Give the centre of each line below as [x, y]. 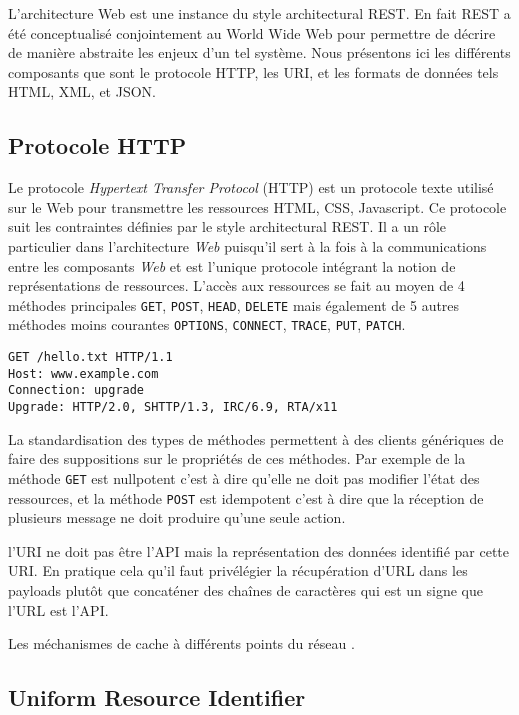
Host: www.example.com [83, 373]
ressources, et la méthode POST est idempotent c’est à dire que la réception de [246, 497]
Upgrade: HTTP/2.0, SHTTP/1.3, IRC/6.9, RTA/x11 [173, 407]
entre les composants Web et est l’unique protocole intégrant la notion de [232, 265]
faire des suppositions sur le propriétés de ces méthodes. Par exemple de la [237, 458]
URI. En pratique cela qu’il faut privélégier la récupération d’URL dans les [238, 570]
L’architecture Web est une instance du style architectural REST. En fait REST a [259, 13]
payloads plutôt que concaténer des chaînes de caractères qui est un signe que [245, 589]
